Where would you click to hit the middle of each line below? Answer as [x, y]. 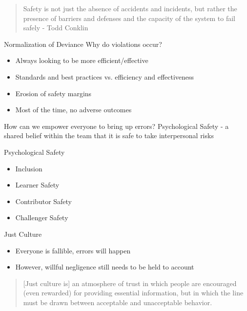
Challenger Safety [42, 218]
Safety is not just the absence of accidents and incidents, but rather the [130, 8]
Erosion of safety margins [53, 93]
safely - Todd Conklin [56, 28]
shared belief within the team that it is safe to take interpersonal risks [109, 135]
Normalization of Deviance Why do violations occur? [83, 44]
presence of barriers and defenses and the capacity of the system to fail [129, 18]
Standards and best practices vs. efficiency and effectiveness [105, 76]
